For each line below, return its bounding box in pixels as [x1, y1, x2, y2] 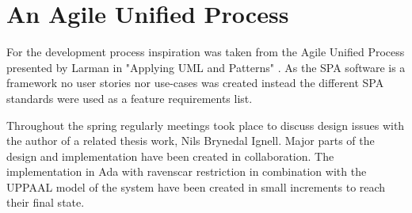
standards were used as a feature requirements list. [6, 89, 253, 106]
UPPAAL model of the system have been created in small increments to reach [6, 178, 386, 195]
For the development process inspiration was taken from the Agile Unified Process [6, 44, 405, 60]
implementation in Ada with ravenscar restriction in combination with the [6, 163, 367, 180]
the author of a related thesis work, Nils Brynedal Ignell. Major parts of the [6, 132, 375, 149]
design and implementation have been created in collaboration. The [6, 147, 334, 164]
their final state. [6, 194, 85, 211]
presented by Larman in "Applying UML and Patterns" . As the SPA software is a [6, 59, 406, 75]
